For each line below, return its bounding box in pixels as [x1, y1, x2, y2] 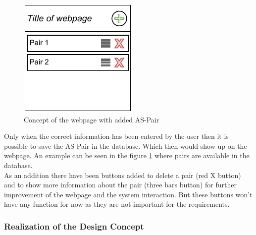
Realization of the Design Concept [4, 220, 144, 232]
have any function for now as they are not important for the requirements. [4, 199, 230, 209]
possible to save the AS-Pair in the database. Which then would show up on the [4, 140, 247, 151]
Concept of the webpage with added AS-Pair [24, 114, 159, 124]
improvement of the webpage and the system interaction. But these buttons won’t [4, 189, 253, 199]
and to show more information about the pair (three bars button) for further [4, 179, 237, 190]
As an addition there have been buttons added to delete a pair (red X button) [4, 170, 241, 180]
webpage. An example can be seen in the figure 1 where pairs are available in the [4, 150, 250, 161]
